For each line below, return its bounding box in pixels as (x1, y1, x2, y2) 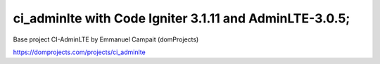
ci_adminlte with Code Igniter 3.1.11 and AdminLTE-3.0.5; (13, 11, 350, 26)
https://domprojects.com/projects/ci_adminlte (13, 48, 146, 56)
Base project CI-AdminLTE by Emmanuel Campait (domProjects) (13, 35, 199, 44)
